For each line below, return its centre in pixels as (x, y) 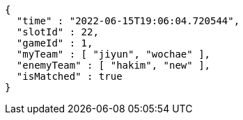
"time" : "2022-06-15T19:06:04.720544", (128, 21)
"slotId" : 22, (57, 32)
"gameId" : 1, (55, 43)
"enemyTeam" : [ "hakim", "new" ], (113, 65)
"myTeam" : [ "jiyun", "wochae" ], (113, 54)
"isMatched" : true (69, 76)
